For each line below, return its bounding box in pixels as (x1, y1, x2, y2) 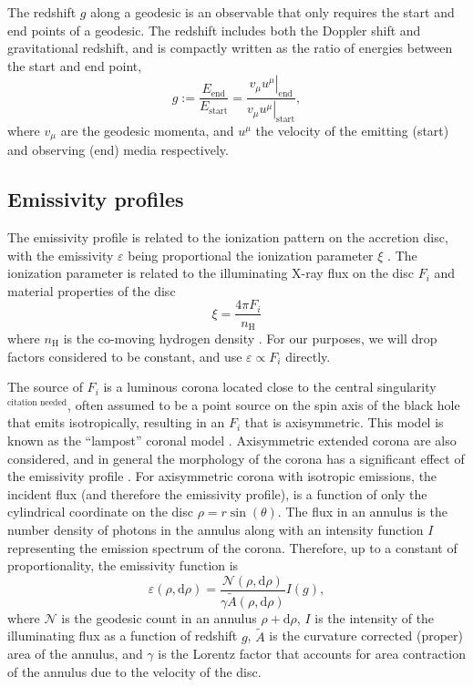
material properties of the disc (7, 281, 176, 300)
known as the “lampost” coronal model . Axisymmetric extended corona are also (7, 430, 457, 449)
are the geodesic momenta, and (60, 120, 234, 139)
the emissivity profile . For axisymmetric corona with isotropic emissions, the (7, 467, 437, 486)
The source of (7, 377, 83, 396)
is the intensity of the (314, 608, 435, 627)
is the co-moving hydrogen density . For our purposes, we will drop (63, 328, 437, 347)
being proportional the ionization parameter (128, 245, 374, 264)
